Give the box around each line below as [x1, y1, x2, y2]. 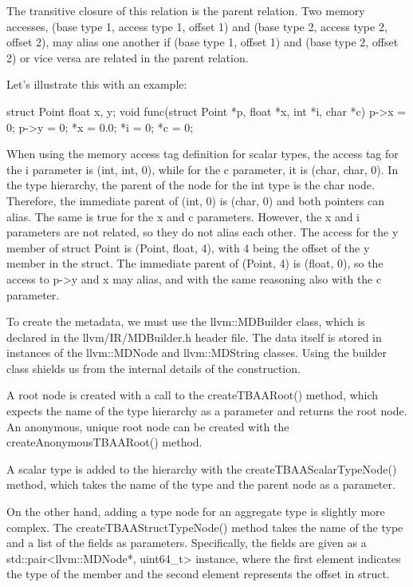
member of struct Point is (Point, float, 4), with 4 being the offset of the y [6, 239, 370, 256]
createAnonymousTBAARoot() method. [6, 434, 203, 450]
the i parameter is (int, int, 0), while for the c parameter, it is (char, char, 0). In [6, 161, 399, 177]
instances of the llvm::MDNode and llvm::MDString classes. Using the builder [6, 344, 387, 361]
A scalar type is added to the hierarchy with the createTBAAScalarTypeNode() [6, 460, 397, 477]
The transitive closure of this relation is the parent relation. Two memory [6, 2, 365, 18]
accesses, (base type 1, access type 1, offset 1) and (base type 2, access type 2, [6, 18, 387, 34]
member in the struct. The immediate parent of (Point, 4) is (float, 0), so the [6, 255, 383, 272]
